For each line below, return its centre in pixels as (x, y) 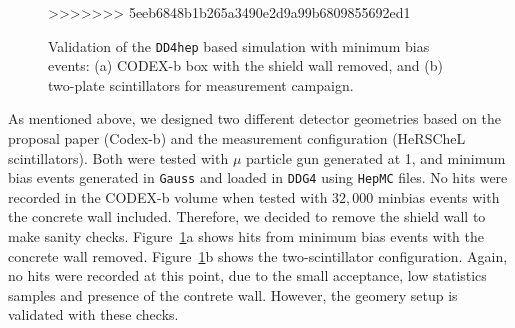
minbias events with (438, 196)
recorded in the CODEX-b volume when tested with (168, 196)
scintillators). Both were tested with (118, 157)
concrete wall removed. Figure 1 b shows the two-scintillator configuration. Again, (258, 255)
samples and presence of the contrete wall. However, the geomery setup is (233, 294)
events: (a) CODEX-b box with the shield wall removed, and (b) (245, 65)
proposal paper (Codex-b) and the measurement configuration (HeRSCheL (237, 138)
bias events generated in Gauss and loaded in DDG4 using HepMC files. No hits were (258, 177)
